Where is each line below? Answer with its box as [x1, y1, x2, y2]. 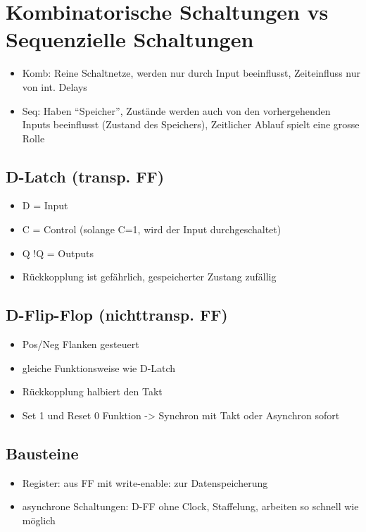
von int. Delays [22, 79, 87, 94]
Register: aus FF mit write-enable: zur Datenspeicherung [22, 475, 268, 490]
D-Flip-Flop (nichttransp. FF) [6, 304, 228, 326]
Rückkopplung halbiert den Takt [22, 384, 163, 399]
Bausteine [6, 442, 79, 464]
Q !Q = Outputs [22, 245, 94, 260]
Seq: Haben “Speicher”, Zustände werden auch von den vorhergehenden [22, 103, 331, 118]
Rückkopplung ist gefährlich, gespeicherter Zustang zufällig [22, 269, 277, 284]
